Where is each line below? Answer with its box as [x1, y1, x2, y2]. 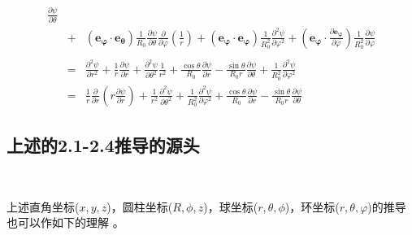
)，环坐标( [284, 198, 340, 215]
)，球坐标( [203, 198, 258, 215]
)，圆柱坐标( [106, 198, 173, 215]
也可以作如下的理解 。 [7, 214, 124, 231]
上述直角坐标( [7, 198, 80, 215]
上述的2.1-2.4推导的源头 [7, 133, 200, 158]
